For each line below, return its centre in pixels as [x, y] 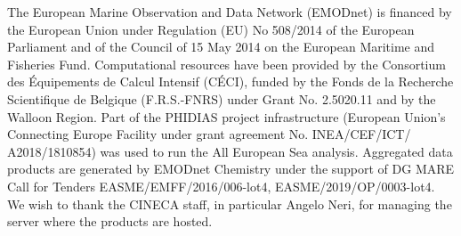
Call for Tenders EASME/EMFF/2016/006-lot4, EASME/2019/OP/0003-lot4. [221, 186]
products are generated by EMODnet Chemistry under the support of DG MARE [231, 169]
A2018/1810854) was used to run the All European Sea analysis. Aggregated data [230, 151]
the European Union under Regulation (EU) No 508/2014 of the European [211, 29]
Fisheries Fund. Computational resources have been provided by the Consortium [226, 64]
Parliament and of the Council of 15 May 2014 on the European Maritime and [221, 47]
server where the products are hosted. [110, 221]
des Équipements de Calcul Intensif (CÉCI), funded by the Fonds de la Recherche [230, 81]
